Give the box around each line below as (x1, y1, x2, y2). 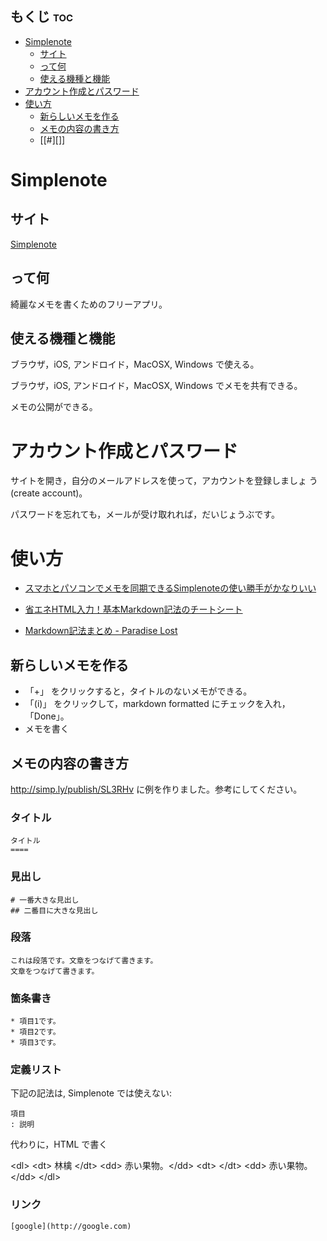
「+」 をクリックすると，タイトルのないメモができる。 (24, 685, 253, 697)
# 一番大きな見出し (10, 895, 80, 905)
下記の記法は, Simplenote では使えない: (10, 1087, 172, 1099)
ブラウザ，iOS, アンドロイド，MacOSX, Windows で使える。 (10, 358, 260, 371)
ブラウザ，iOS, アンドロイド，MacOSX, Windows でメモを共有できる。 (10, 380, 303, 392)
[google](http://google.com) (10, 1221, 132, 1231)
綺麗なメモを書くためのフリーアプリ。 (10, 298, 168, 310)
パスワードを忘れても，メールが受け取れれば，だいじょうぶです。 (10, 508, 280, 521)
